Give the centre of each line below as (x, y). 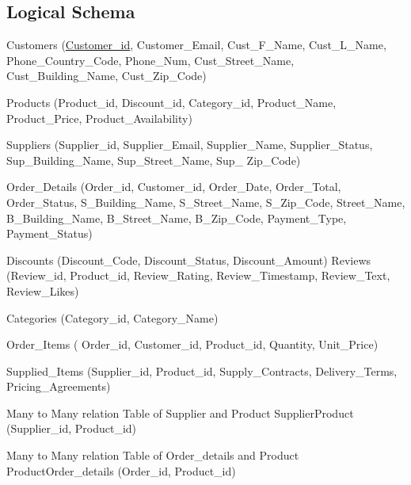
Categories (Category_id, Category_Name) (112, 317)
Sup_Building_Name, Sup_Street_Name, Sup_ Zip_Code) (154, 160)
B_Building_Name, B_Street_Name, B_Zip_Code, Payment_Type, (177, 218)
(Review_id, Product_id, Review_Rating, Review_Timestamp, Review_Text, (198, 275)
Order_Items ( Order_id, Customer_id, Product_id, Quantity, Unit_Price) (192, 344)
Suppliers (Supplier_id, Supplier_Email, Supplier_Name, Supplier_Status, (190, 145)
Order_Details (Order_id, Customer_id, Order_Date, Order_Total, (174, 187)
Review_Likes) (43, 290)
